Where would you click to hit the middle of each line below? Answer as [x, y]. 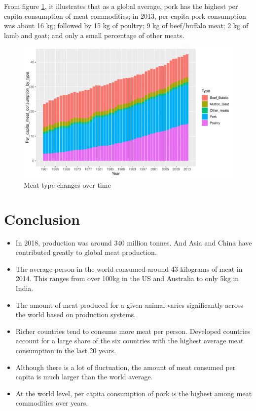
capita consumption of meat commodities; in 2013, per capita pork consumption [125, 16]
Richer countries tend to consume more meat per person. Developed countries [133, 331]
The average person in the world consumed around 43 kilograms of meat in [129, 268]
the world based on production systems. [76, 314]
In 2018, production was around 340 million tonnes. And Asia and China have [134, 242]
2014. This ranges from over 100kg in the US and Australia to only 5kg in [127, 278]
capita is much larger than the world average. [84, 377]
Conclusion [42, 219]
